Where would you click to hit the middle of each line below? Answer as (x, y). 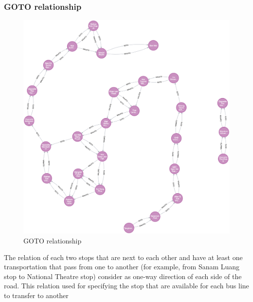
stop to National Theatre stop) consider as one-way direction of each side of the (123, 276)
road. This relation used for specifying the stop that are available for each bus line (126, 286)
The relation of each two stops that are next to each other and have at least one (123, 257)
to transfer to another (36, 295)
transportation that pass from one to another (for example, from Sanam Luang (122, 267)
